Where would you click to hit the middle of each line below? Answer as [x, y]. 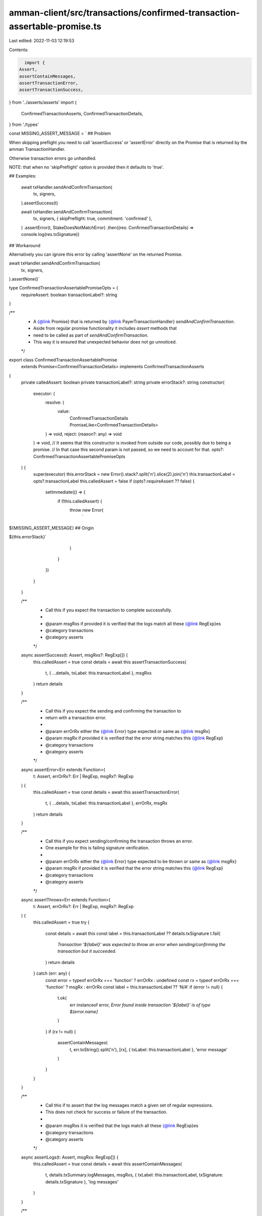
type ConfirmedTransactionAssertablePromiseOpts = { [64, 288]
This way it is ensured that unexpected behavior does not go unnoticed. [105, 342]
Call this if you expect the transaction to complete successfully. [109, 610]
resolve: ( [55, 402]
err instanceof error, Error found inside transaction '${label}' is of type [140, 1005]
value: [64, 411]
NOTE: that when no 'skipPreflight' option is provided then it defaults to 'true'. [87, 167]
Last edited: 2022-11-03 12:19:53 [42, 41]
